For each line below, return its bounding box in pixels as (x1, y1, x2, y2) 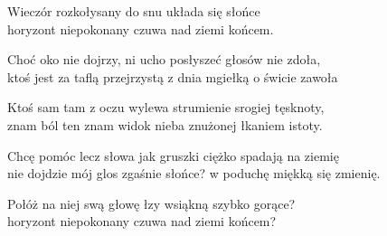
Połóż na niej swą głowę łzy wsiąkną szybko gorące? (7, 194, 296, 212)
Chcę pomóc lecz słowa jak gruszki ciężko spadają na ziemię (7, 146, 339, 165)
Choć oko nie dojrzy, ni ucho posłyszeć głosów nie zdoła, (7, 50, 321, 69)
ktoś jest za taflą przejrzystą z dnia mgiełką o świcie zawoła (7, 67, 338, 86)
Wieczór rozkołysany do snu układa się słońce (7, 2, 260, 20)
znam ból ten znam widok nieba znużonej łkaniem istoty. (7, 115, 323, 134)
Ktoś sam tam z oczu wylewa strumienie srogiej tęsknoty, (7, 98, 325, 117)
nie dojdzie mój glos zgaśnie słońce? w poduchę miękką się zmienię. (7, 164, 381, 183)
